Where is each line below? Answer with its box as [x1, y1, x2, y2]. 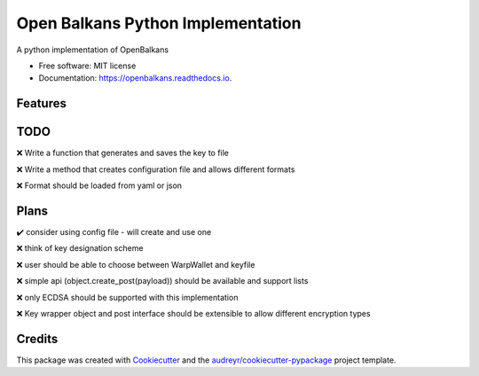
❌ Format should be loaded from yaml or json [16, 180, 182, 191]
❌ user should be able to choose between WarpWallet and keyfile [16, 259, 255, 270]
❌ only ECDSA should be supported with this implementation [16, 292, 239, 302]
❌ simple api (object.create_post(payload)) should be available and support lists [16, 276, 309, 286]
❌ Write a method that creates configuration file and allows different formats [16, 164, 295, 175]
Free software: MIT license [38, 60, 137, 71]
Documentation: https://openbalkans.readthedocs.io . [38, 73, 232, 83]
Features [16, 96, 67, 111]
